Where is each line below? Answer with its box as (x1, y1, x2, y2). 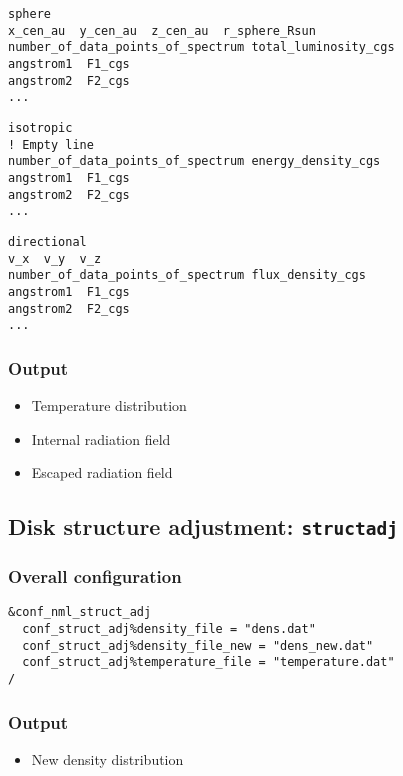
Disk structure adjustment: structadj (8, 511, 399, 542)
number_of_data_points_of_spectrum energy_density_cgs (8, 154, 381, 169)
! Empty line (8, 137, 94, 152)
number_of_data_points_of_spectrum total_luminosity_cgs (8, 40, 395, 55)
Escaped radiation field (31, 462, 173, 483)
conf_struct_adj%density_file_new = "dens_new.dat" (22, 638, 374, 653)
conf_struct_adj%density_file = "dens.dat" (22, 622, 316, 637)
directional (8, 234, 87, 249)
